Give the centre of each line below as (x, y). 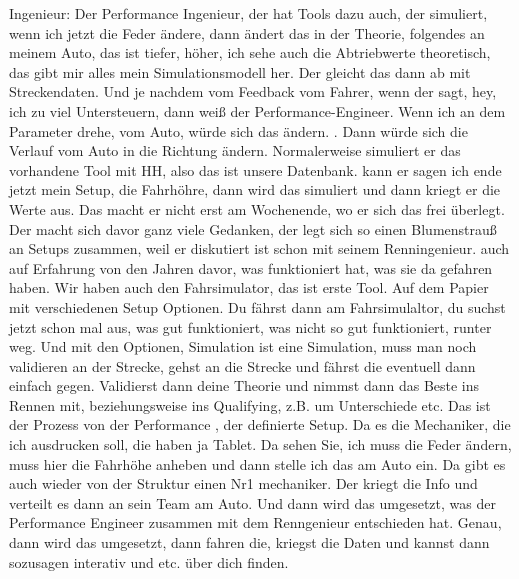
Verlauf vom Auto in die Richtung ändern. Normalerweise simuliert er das (235, 150)
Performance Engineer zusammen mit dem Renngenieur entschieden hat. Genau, (255, 522)
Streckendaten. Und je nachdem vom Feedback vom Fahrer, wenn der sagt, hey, (253, 91)
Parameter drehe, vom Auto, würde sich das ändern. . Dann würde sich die (238, 130)
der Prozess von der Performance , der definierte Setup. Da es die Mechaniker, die (260, 424)
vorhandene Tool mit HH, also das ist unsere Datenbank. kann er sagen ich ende (255, 169)
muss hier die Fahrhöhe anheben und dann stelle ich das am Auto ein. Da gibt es (257, 463)
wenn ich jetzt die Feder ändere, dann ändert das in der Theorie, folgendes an (247, 32)
